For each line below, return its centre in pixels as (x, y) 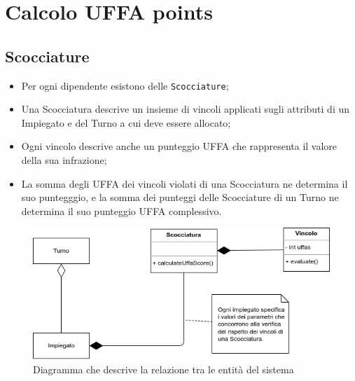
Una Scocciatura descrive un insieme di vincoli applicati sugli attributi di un (186, 109)
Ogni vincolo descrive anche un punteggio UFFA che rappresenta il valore (179, 146)
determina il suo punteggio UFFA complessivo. (121, 210)
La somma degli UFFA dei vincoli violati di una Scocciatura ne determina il (185, 183)
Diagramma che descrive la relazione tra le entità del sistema (163, 369)
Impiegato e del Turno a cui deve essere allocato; (126, 122)
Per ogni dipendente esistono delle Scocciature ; (125, 85)
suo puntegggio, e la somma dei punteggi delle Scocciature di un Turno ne (180, 197)
